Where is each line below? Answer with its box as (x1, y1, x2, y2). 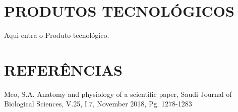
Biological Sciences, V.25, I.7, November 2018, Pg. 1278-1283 (4, 98, 192, 109)
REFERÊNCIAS (4, 59, 123, 80)
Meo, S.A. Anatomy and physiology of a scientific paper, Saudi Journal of (4, 88, 232, 99)
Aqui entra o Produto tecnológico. (4, 30, 109, 40)
